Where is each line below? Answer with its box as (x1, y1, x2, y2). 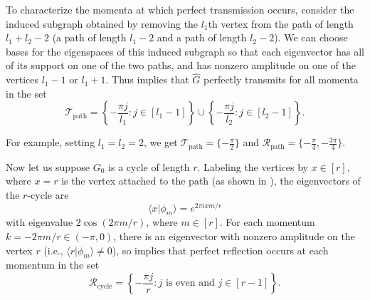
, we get (143, 135, 178, 150)
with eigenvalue (6, 214, 73, 229)
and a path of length (157, 30, 247, 45)
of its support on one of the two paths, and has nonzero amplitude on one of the (6, 58, 356, 73)
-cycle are (27, 187, 69, 202)
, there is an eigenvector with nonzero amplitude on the (113, 229, 355, 244)
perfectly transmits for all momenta (203, 72, 359, 87)
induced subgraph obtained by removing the (6, 16, 199, 31)
